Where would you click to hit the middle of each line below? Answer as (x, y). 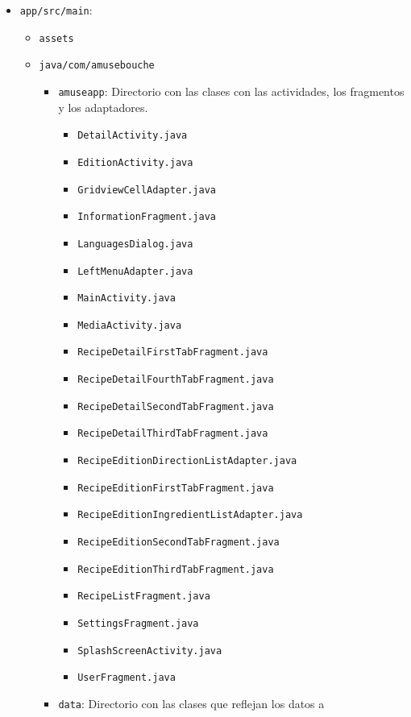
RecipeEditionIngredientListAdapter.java (190, 515)
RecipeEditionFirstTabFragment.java (176, 488)
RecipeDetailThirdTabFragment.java (173, 434)
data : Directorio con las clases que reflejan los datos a (191, 703)
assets (56, 38)
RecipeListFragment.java (144, 597)
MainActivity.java (127, 298)
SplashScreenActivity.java (150, 651)
